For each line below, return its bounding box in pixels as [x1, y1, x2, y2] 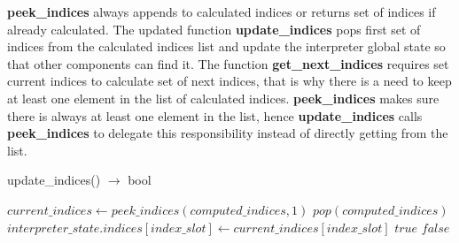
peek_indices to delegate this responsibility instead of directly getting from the [7, 124, 448, 142]
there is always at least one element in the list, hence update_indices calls [7, 106, 423, 125]
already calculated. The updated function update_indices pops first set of [7, 19, 421, 38]
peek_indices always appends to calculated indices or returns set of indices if [7, 3, 436, 20]
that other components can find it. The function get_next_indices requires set [7, 54, 449, 72]
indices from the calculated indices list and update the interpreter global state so [7, 37, 446, 56]
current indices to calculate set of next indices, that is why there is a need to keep [7, 72, 452, 90]
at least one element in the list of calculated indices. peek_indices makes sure [7, 88, 440, 107]
